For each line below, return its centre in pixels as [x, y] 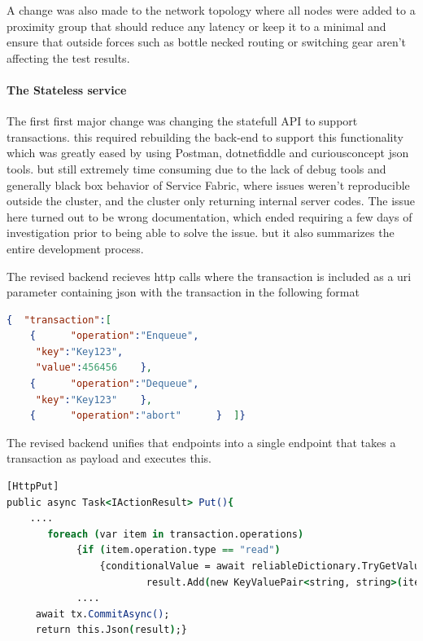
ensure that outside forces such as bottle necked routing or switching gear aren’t [207, 42]
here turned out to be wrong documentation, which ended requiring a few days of [209, 216]
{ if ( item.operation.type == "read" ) [178, 550]
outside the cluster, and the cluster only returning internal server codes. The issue [211, 201]
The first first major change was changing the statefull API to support [182, 121]
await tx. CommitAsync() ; [102, 614]
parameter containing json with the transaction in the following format [183, 292]
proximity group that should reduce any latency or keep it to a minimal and [196, 26]
